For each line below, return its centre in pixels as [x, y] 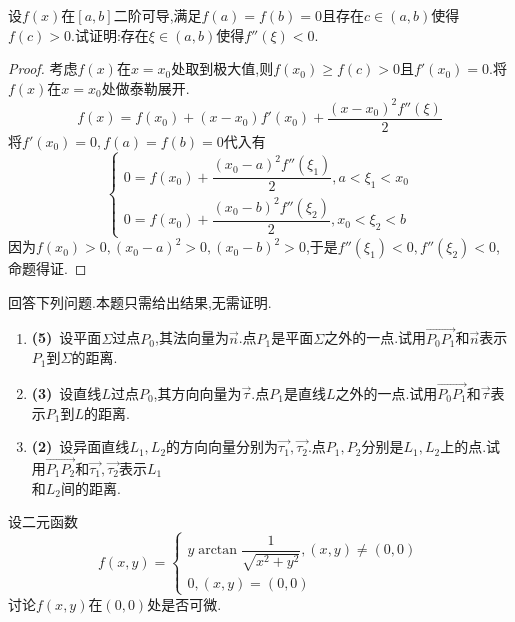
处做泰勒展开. [145, 87]
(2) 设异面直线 [80, 446]
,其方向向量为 [197, 392]
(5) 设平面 [66, 337]
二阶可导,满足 [157, 15]
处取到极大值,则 [222, 68]
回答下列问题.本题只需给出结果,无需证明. [140, 301]
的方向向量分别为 [222, 446]
